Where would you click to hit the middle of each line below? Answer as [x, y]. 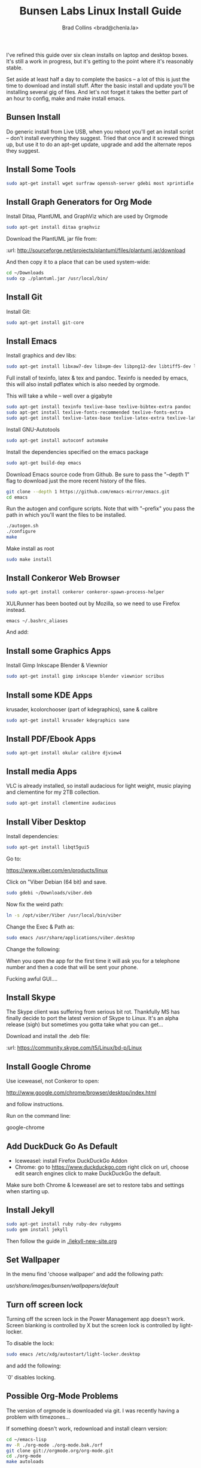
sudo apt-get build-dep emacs [44, 463]
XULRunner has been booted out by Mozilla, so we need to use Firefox [93, 603]
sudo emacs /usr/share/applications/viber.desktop [71, 938]
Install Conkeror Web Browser [63, 578]
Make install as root [30, 548]
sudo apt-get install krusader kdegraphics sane [68, 720]
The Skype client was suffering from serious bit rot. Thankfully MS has [93, 1012]
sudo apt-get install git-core [45, 322]
